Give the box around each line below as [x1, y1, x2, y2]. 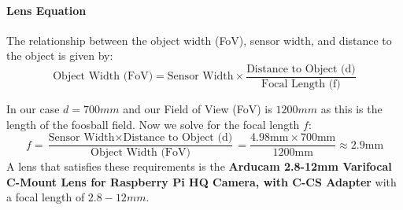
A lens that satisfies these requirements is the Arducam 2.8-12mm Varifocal [6, 158, 392, 175]
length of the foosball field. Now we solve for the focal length [6, 116, 300, 132]
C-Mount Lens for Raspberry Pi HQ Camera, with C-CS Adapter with [6, 173, 397, 190]
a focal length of [6, 189, 85, 205]
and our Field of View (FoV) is [123, 101, 272, 117]
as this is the [320, 101, 383, 117]
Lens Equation [6, 2, 87, 18]
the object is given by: [6, 47, 113, 64]
